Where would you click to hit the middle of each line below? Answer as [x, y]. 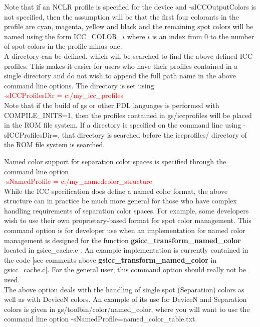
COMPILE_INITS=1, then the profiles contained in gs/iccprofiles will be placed [128, 115]
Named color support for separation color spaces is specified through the [115, 161]
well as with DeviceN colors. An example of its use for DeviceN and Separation [125, 299]
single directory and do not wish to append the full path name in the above [120, 76]
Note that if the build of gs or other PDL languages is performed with [112, 105]
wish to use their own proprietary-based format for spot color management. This [128, 220]
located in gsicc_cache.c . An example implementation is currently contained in [126, 250]
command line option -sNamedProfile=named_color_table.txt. [101, 319]
